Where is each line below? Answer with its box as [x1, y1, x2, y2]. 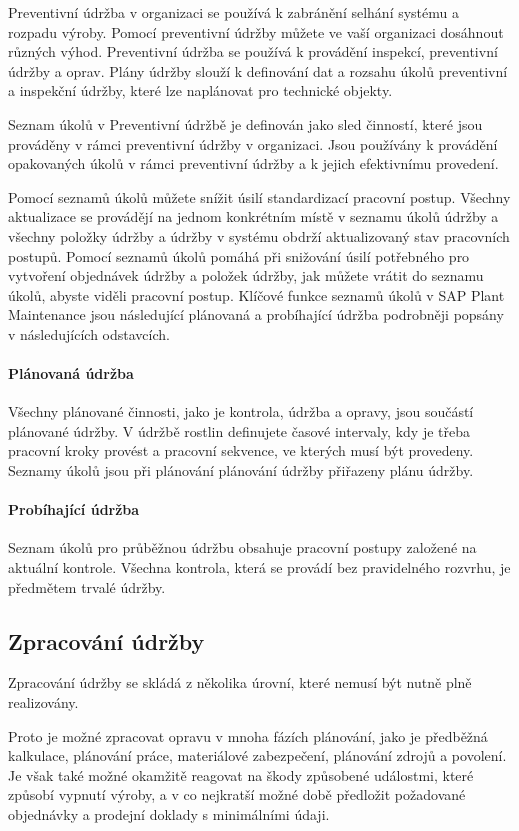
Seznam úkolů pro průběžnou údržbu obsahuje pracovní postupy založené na [8, 537, 477, 558]
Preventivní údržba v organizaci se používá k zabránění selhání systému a [8, 2, 459, 22]
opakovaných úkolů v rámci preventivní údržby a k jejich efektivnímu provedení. [8, 153, 499, 174]
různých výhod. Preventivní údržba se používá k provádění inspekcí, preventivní [8, 41, 498, 62]
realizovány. [8, 692, 79, 713]
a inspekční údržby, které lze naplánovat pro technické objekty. [8, 80, 393, 101]
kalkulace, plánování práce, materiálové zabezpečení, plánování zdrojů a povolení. [8, 745, 507, 766]
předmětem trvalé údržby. [8, 576, 166, 597]
